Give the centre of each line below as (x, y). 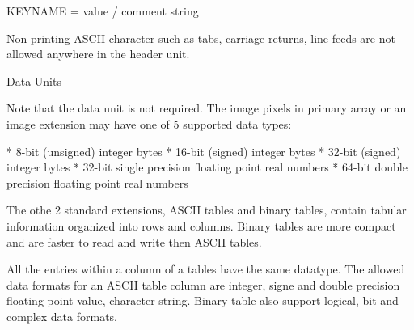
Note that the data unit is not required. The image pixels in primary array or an (207, 108)
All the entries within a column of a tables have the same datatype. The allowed (206, 269)
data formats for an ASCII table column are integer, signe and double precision (203, 284)
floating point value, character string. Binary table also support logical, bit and (203, 300)
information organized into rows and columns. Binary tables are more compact (201, 225)
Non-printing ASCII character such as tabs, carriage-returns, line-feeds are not (201, 38)
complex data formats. (62, 316)
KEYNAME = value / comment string (103, 11)
